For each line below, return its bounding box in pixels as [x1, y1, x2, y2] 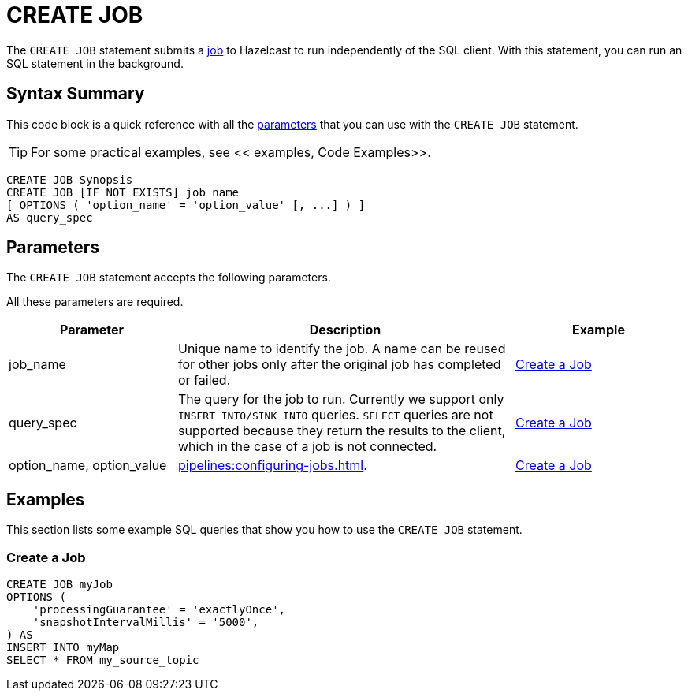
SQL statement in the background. [6, 56, 184, 70]
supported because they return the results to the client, [178, 423, 506, 439]
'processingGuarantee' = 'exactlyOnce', [32, 603, 286, 617]
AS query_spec [6, 211, 93, 224]
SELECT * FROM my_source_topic [6, 654, 199, 667]
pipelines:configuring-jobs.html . [178, 457, 367, 474]
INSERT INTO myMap [6, 641, 120, 654]
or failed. [178, 372, 231, 389]
